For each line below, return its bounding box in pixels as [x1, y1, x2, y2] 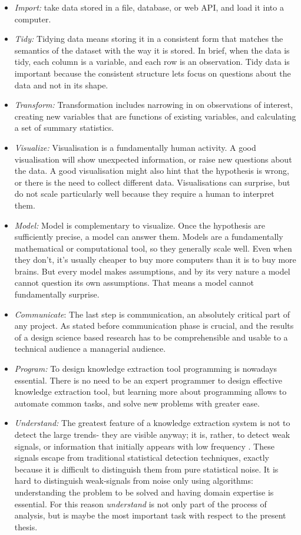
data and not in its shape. [14, 78, 108, 91]
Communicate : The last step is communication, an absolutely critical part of [14, 308, 290, 320]
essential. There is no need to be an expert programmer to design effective [14, 374, 283, 386]
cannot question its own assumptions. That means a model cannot [14, 276, 254, 289]
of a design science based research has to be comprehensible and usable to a [14, 331, 288, 343]
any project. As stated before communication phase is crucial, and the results [14, 319, 294, 332]
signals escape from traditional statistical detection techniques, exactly [14, 451, 269, 464]
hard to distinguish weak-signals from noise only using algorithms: [14, 474, 253, 487]
